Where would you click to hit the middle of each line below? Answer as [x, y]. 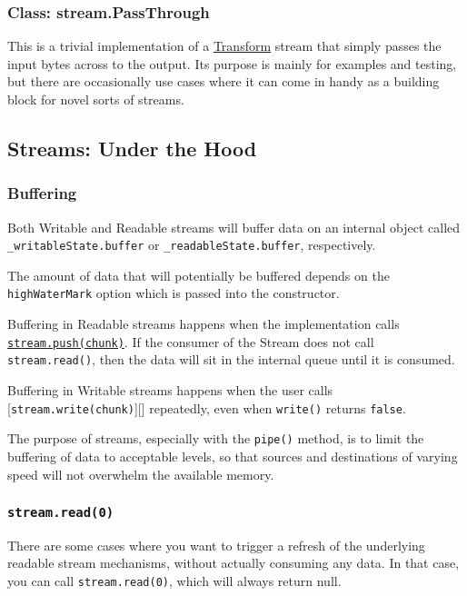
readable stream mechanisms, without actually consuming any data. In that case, [233, 563]
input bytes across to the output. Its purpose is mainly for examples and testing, [232, 63]
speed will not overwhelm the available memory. [141, 474]
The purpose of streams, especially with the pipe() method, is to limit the [216, 438]
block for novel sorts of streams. [96, 99]
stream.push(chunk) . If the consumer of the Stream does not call [191, 341]
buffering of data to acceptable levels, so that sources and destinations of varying [233, 456]
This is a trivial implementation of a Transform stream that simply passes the [224, 46]
